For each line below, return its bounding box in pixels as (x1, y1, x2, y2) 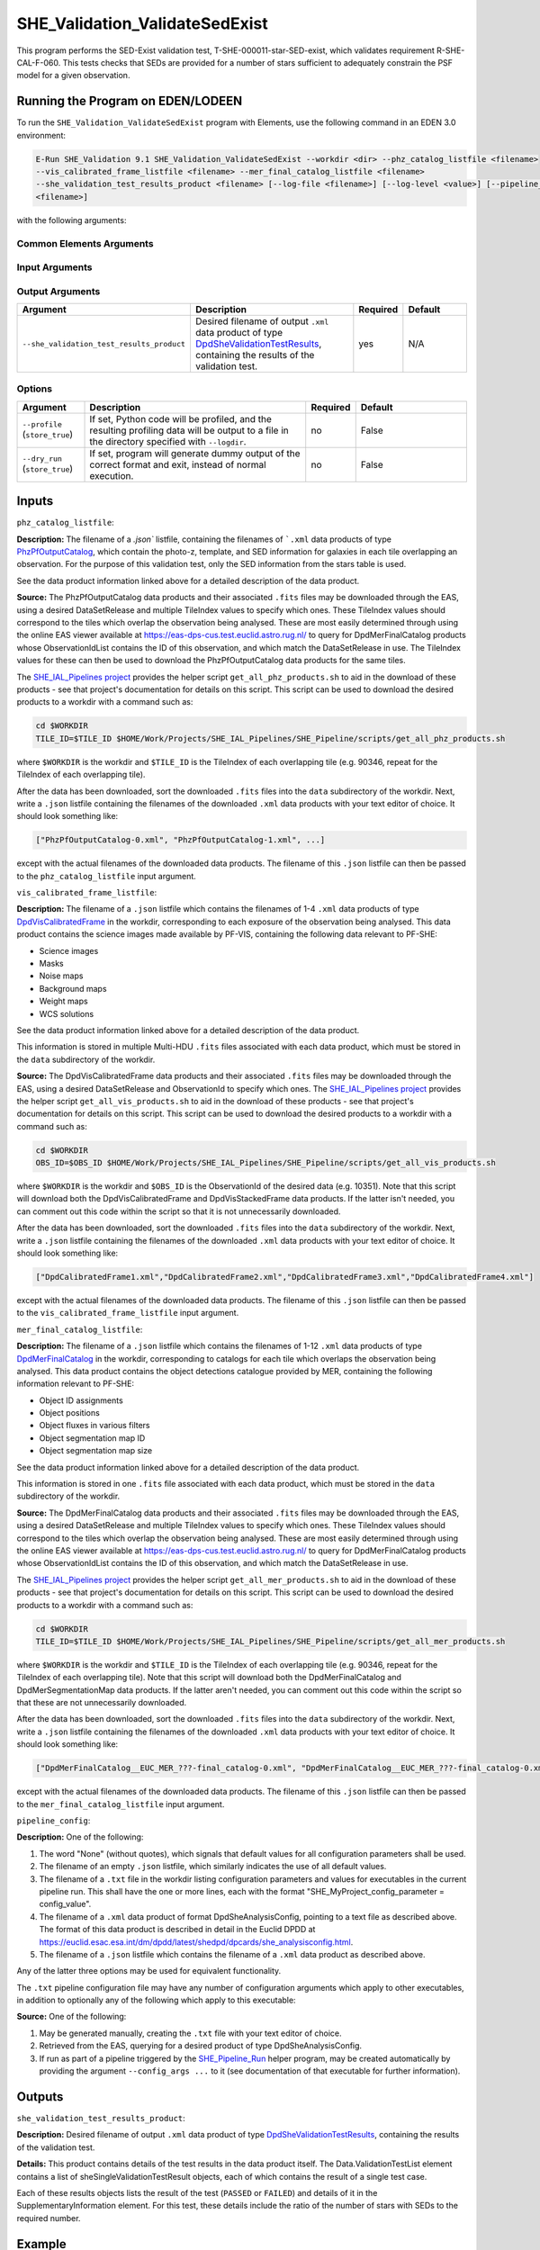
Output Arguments (16, 284, 101, 297)
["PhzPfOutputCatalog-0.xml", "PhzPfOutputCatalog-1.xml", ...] (35, 835, 326, 845)
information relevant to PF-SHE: (16, 1378, 135, 1390)
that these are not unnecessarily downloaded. (16, 1697, 187, 1708)
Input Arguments (16, 261, 94, 274)
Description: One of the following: (16, 1831, 144, 1842)
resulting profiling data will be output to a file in (89, 424, 289, 436)
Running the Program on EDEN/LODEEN (16, 94, 243, 109)
